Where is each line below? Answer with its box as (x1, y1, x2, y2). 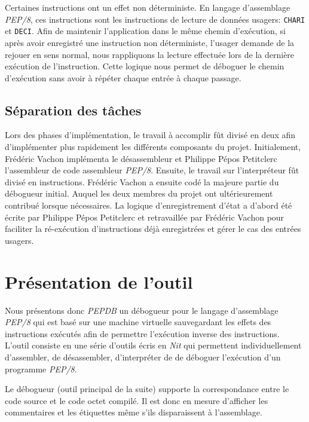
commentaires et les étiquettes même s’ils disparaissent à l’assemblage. (5, 406, 262, 418)
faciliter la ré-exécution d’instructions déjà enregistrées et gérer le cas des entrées (5, 222, 301, 235)
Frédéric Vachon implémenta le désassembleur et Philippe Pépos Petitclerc (5, 152, 277, 164)
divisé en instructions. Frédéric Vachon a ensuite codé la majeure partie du (5, 175, 279, 188)
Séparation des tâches (5, 100, 142, 119)
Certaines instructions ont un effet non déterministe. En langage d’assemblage (5, 1, 290, 13)
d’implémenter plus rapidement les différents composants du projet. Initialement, (5, 140, 301, 153)
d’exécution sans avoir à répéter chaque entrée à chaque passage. (5, 71, 241, 84)
